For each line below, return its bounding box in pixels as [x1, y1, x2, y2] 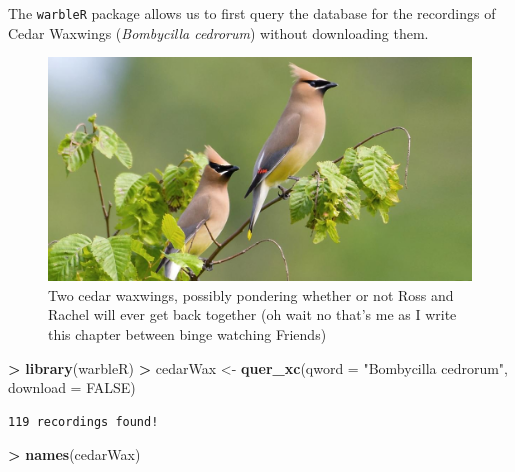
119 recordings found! [8, 414, 159, 429]
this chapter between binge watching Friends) [48, 324, 327, 345]
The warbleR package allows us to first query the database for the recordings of [8, 3, 496, 23]
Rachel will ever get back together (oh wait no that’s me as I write [48, 304, 457, 325]
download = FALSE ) [8, 377, 136, 398]
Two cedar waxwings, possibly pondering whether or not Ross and [48, 284, 454, 305]
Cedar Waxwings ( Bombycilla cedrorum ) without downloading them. [8, 22, 429, 43]
